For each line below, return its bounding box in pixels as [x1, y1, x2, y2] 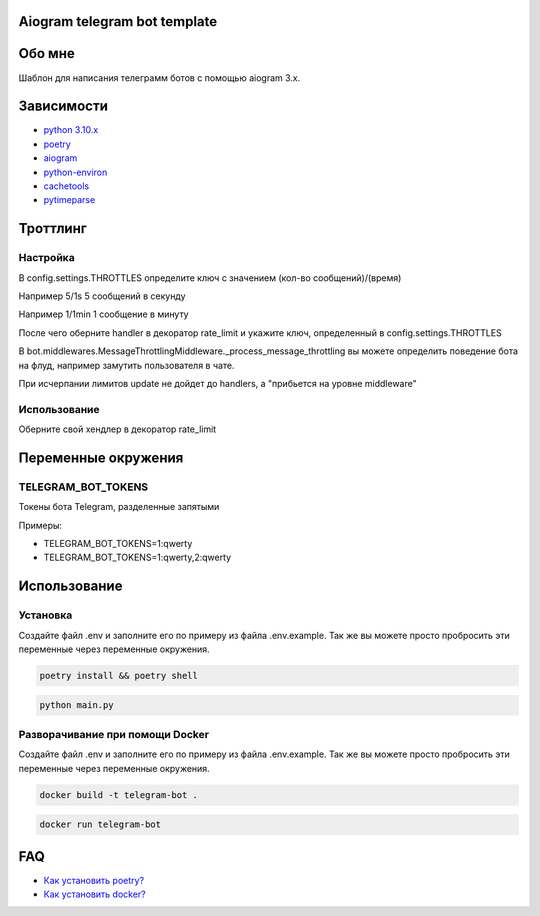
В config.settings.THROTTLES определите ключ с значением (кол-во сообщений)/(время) [18, 271, 402, 284]
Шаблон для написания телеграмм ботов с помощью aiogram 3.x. [18, 71, 301, 84]
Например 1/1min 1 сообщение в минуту [18, 308, 189, 320]
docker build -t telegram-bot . [39, 789, 199, 800]
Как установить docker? [43, 888, 147, 900]
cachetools [43, 180, 90, 192]
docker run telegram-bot [39, 819, 162, 830]
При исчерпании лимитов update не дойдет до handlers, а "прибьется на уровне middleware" [18, 377, 417, 389]
